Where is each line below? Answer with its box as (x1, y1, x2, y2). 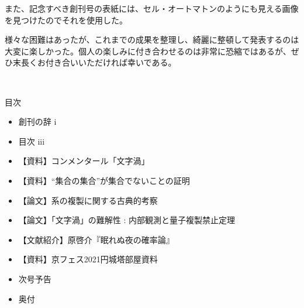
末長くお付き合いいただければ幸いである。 (12, 56, 177, 69)
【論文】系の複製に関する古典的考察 (18, 194, 158, 206)
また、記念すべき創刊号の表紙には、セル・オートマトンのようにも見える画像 (5, 2, 299, 14)
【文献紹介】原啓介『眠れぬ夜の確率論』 (18, 233, 174, 245)
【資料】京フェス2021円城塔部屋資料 (18, 253, 158, 265)
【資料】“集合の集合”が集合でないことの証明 (18, 174, 190, 186)
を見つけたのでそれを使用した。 (5, 13, 127, 26)
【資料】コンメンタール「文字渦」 (18, 155, 150, 167)
